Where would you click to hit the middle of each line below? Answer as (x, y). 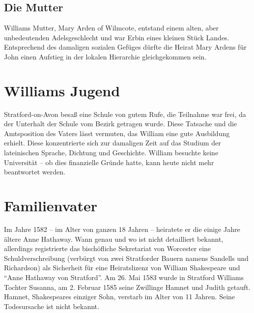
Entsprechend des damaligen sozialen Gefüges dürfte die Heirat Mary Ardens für (125, 47)
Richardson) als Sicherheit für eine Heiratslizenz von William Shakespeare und (122, 268)
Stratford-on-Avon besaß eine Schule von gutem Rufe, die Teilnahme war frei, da (125, 114)
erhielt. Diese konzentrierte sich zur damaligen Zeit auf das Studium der (113, 143)
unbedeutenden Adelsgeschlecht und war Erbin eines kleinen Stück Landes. (117, 37)
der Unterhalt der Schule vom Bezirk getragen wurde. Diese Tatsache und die (121, 124)
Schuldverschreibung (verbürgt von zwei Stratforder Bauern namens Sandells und (126, 258)
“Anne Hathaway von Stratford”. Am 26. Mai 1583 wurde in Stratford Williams (124, 277)
